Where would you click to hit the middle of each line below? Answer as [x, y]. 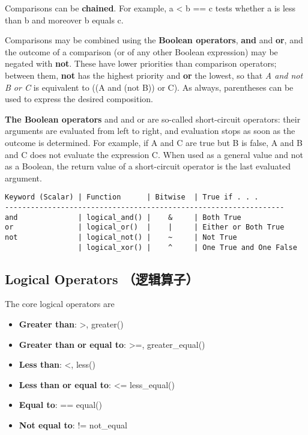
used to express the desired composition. [79, 99]
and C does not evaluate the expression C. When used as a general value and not [154, 154]
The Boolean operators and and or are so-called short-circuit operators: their [153, 119]
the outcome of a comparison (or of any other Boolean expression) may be [141, 51]
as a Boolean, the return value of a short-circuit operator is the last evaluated [148, 166]
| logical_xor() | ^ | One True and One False [187, 247]
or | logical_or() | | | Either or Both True [145, 227]
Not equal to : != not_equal [73, 425]
